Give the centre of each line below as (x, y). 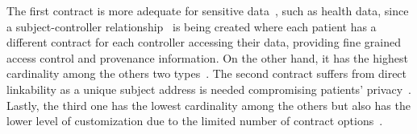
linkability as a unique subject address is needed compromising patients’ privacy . (209, 89)
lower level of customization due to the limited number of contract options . (195, 121)
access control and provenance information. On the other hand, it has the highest (207, 57)
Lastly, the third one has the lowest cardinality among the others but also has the (208, 105)
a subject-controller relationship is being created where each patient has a (192, 26)
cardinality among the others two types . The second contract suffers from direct (207, 73)
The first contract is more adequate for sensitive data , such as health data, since (208, 10)
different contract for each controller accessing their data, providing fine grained (204, 42)
